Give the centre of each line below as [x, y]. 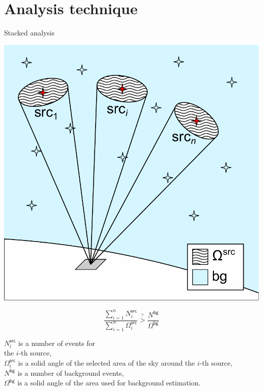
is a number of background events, [71, 373]
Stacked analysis [29, 33]
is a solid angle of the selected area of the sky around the [106, 362]
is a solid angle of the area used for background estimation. [109, 383]
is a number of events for [57, 343]
